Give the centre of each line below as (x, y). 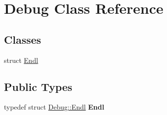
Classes (23, 39)
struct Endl (21, 60)
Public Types (38, 86)
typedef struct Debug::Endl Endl (54, 107)
